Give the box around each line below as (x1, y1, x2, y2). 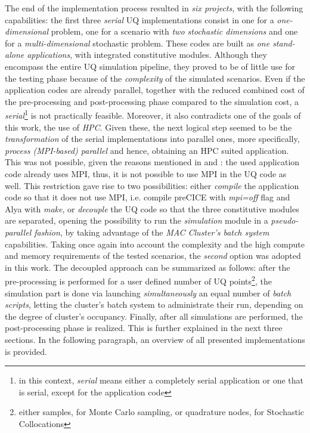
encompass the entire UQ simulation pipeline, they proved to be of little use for (5, 60, 295, 72)
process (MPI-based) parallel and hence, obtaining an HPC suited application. (5, 144, 289, 156)
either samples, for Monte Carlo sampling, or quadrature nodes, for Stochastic (18, 406, 305, 418)
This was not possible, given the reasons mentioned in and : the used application (5, 156, 300, 168)
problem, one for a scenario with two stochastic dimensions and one (51, 25, 298, 38)
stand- (272, 36, 295, 49)
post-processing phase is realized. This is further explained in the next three (5, 321, 283, 334)
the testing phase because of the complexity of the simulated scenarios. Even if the (5, 72, 305, 84)
